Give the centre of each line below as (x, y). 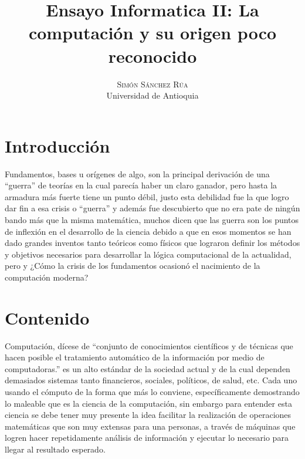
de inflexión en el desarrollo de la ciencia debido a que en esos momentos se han (148, 231)
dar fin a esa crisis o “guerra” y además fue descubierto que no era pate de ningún (152, 208)
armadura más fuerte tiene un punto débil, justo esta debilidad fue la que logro (147, 196)
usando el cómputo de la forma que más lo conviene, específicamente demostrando (152, 392)
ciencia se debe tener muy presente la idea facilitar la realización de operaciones (148, 415)
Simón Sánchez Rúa (152, 84)
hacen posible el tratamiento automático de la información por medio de (135, 357)
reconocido (152, 55)
